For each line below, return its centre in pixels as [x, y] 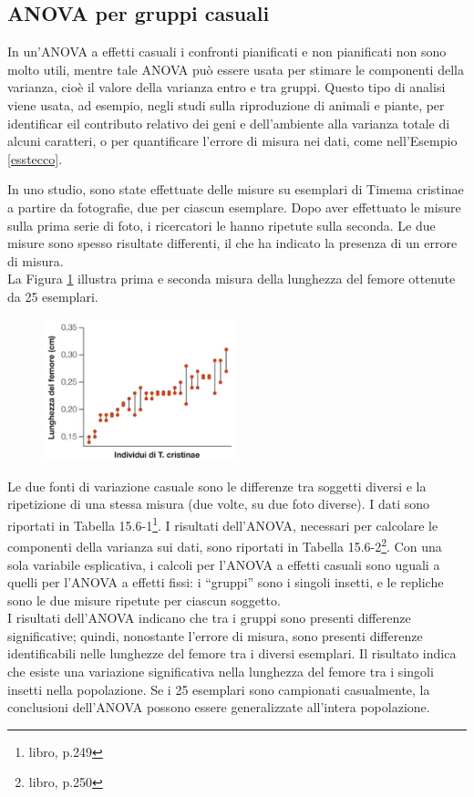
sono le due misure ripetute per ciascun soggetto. [144, 600]
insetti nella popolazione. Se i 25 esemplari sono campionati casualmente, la [219, 689]
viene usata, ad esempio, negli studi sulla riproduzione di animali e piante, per [226, 104]
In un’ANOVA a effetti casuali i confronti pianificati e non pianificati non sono [227, 52]
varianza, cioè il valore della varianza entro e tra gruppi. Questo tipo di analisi [227, 87]
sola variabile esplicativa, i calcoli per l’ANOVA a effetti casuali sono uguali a [224, 564]
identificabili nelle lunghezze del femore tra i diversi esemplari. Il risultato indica [232, 653]
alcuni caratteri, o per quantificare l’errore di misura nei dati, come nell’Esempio [232, 141]
